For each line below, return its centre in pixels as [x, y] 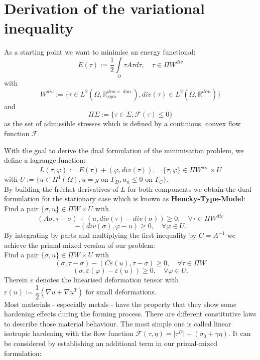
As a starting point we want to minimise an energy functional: [100, 52]
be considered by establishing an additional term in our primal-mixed [111, 343]
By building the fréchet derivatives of [61, 189]
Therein [16, 279]
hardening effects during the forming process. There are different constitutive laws [130, 314]
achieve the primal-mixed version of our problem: [80, 245]
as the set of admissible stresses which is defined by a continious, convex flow [122, 123]
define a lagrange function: [45, 160]
